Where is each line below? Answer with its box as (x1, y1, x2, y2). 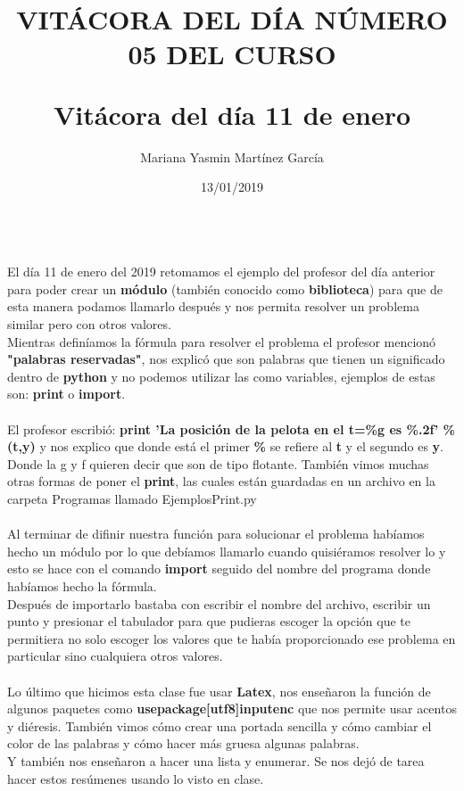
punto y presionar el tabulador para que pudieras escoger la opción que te (7, 612, 410, 630)
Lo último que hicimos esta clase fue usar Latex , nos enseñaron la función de (7, 681, 431, 700)
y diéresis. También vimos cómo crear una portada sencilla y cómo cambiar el (7, 716, 432, 735)
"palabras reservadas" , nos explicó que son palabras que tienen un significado (7, 350, 445, 368)
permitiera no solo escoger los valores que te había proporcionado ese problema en (7, 629, 456, 647)
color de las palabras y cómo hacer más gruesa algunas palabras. (7, 734, 360, 753)
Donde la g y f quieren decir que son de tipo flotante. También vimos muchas (7, 454, 429, 473)
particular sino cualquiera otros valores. (7, 647, 223, 665)
